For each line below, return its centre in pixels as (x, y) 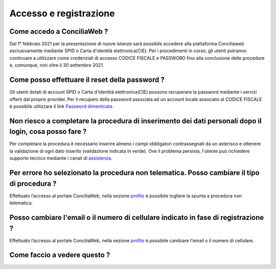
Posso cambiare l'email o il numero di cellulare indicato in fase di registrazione (137, 217)
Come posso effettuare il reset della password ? (87, 80)
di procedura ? (33, 183)
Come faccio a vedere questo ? (60, 255)
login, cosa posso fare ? (48, 132)
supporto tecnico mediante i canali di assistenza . (61, 158)
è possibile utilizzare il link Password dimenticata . (62, 106)
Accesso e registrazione (62, 13)
